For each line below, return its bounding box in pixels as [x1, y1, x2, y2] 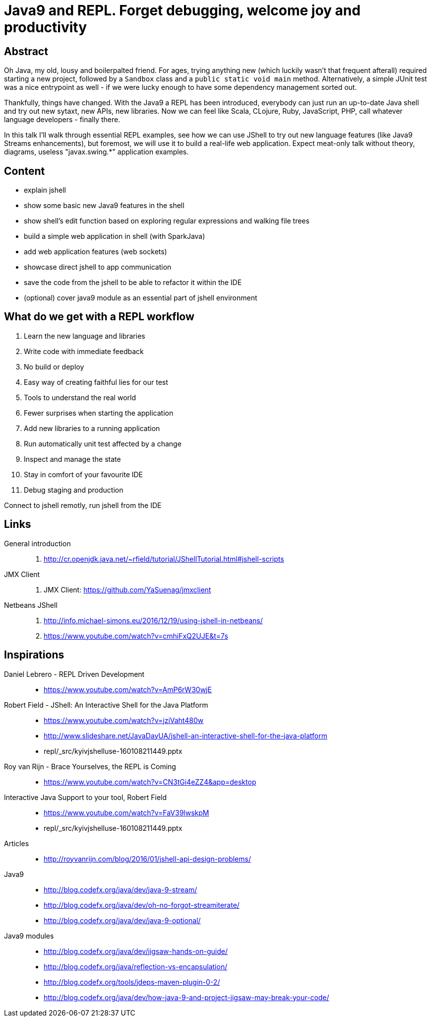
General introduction [4, 539, 71, 548]
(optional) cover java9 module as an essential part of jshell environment [24, 293, 257, 302]
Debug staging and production [24, 485, 123, 494]
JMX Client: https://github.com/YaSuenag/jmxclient [44, 585, 211, 594]
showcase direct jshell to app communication [24, 263, 172, 272]
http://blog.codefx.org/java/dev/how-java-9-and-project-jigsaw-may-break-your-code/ [44, 993, 329, 1002]
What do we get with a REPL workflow [4, 310, 194, 323]
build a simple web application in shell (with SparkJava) [24, 232, 205, 241]
